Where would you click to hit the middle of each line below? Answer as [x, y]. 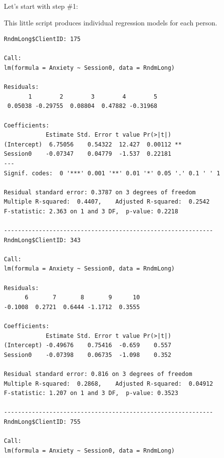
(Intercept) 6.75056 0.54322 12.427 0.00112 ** [93, 144]
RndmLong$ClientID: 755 [42, 422]
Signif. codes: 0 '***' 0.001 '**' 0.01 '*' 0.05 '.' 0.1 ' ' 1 [112, 173]
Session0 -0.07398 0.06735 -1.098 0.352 [88, 355]
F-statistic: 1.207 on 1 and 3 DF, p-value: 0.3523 [91, 393]
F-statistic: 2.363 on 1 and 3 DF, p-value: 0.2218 [91, 211]
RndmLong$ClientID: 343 [42, 240]
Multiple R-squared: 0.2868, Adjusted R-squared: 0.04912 [109, 384]
